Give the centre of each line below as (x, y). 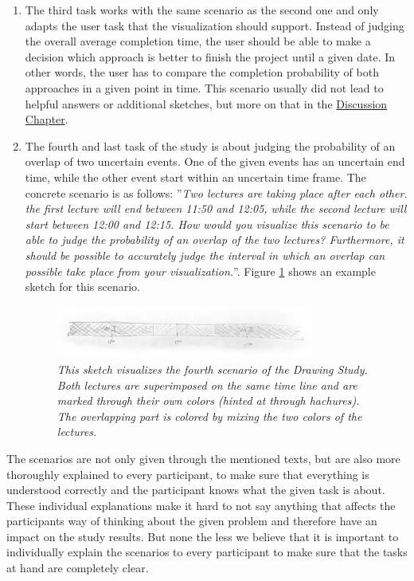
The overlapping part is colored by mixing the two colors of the (209, 416)
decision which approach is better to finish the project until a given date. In (210, 56)
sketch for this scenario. (82, 287)
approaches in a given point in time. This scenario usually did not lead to (204, 87)
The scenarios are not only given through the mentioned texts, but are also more (203, 458)
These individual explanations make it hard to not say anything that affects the (201, 505)
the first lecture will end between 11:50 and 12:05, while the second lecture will (216, 208)
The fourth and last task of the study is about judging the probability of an (210, 145)
